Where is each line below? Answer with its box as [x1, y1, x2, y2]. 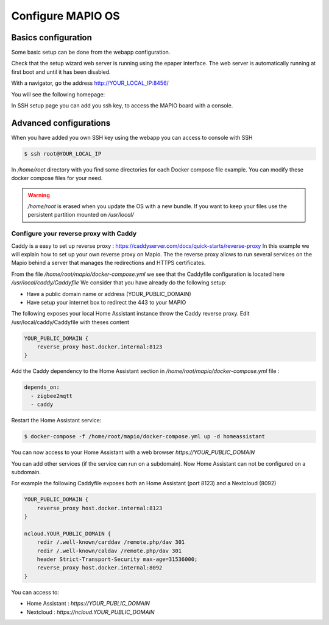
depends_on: [24, 384, 60, 391]
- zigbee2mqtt [30, 392, 73, 399]
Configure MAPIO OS [11, 9, 120, 23]
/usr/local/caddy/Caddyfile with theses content [11, 318, 130, 326]
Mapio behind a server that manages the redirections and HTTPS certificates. [11, 259, 206, 267]
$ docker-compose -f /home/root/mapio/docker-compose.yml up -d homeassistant [24, 433, 265, 440]
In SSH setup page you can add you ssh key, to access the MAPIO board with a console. [11, 102, 233, 109]
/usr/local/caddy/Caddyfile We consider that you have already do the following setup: [11, 279, 227, 286]
